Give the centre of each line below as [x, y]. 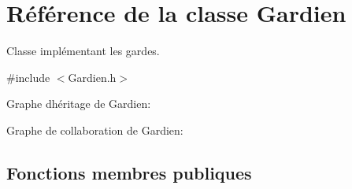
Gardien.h [92, 77]
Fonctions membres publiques [129, 172]
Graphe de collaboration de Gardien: [95, 130]
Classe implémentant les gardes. [83, 51]
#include [28, 77]
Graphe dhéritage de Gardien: [79, 104]
